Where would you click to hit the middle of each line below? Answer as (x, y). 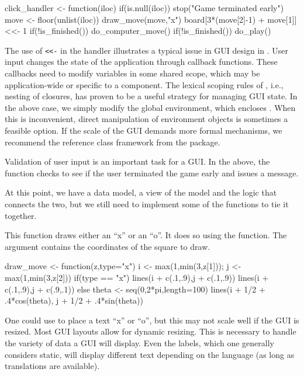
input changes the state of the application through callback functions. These (141, 62)
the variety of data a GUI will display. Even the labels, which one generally (139, 342)
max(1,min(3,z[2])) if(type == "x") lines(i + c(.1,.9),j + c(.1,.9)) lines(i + (137, 277)
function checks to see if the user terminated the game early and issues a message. (152, 173)
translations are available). (52, 366)
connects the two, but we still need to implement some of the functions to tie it (147, 203)
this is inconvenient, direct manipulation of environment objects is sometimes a (146, 119)
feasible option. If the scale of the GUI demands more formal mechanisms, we (144, 130)
